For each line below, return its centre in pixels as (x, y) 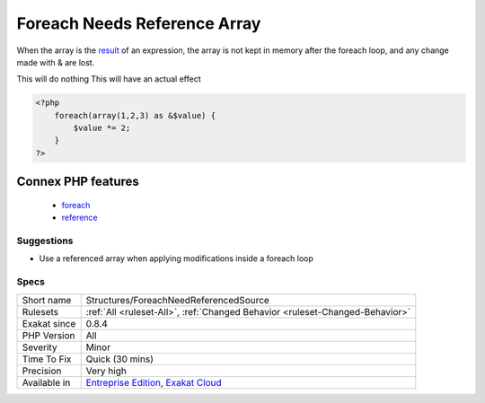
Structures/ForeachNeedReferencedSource (177, 300)
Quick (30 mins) (120, 359)
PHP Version (48, 335)
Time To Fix (47, 359)
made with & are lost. (56, 62)
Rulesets (40, 311)
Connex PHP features (78, 182)
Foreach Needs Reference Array (139, 23)
